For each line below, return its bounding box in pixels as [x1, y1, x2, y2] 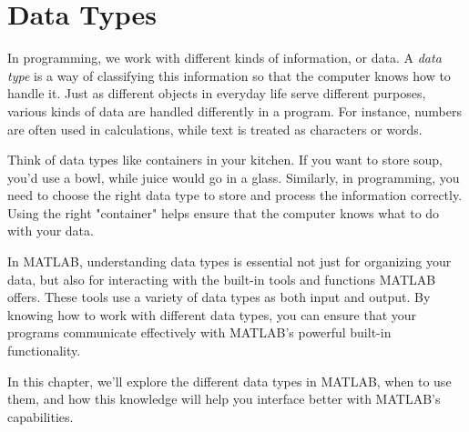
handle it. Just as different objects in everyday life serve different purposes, [7, 84, 426, 103]
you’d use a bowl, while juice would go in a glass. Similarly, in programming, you [7, 167, 460, 186]
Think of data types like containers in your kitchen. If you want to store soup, [7, 150, 443, 169]
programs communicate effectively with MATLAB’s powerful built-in [7, 323, 392, 342]
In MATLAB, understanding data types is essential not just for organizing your [7, 252, 452, 271]
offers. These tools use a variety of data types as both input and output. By [7, 287, 431, 306]
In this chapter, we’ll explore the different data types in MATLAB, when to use [7, 371, 452, 390]
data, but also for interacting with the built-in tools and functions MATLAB [7, 269, 436, 288]
